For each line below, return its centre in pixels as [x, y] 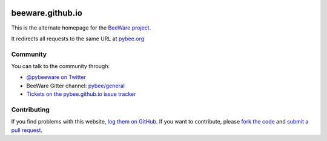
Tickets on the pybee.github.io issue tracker [81, 94]
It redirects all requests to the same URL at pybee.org [78, 39]
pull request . [27, 130]
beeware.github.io [47, 13]
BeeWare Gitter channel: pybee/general [76, 86]
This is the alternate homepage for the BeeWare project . [81, 28]
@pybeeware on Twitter [56, 77]
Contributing [30, 110]
